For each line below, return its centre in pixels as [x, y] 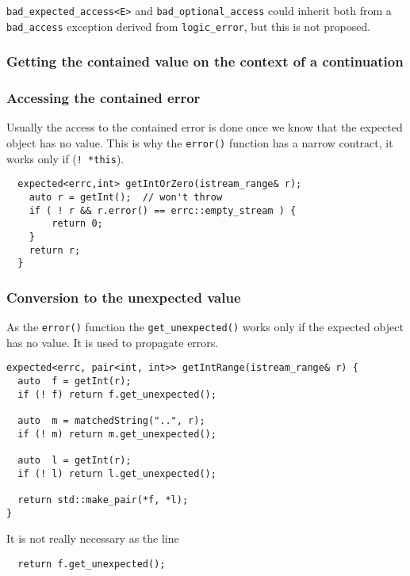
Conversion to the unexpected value [124, 297]
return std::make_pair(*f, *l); [103, 500]
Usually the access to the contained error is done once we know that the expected [205, 127]
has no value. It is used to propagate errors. [113, 342]
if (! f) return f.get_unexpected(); [117, 394]
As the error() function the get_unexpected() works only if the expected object [205, 327]
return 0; [77, 224]
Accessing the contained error [103, 98]
